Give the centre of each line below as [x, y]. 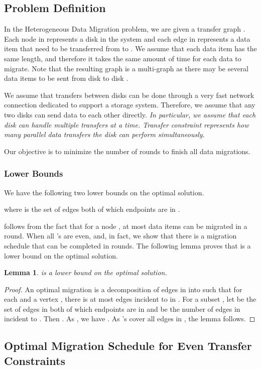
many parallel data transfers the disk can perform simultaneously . [104, 134]
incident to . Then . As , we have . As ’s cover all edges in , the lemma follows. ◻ [130, 319]
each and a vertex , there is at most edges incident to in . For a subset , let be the [130, 299]
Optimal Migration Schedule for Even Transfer [128, 346]
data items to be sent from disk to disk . [66, 78]
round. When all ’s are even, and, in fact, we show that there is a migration [120, 236]
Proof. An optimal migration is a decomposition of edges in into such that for [123, 289]
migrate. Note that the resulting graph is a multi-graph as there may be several [126, 68]
